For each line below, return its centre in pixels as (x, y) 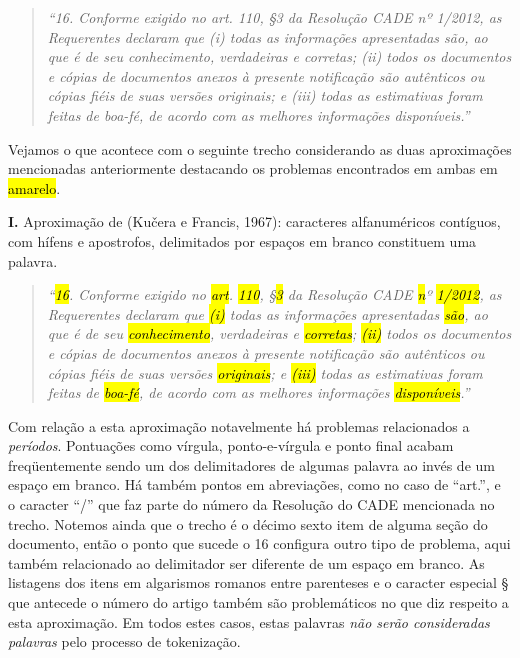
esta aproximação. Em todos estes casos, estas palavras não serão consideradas (249, 621)
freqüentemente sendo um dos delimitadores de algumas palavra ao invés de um (251, 464)
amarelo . (34, 187)
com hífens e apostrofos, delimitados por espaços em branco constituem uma (242, 240)
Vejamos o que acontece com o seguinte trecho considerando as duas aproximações (260, 148)
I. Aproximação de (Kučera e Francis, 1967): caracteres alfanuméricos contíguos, (254, 221)
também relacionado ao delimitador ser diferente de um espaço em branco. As (246, 562)
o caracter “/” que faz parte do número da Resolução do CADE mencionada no (251, 504)
